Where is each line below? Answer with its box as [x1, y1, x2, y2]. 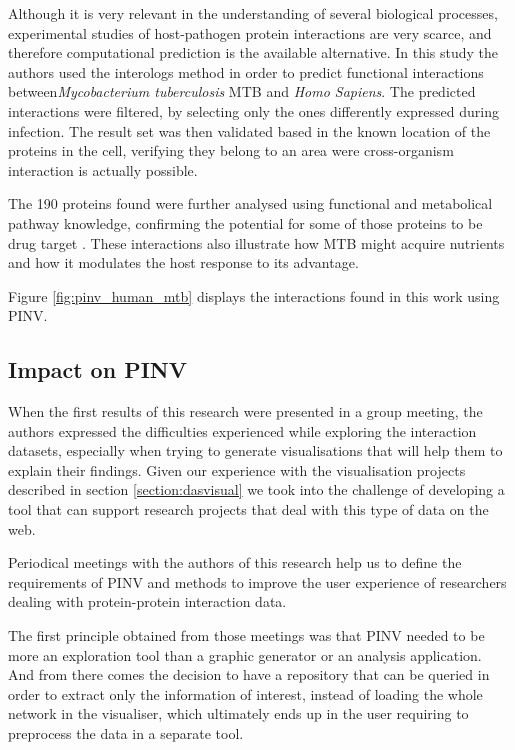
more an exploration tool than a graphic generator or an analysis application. [8, 644, 482, 665]
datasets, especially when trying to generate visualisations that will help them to [8, 440, 503, 461]
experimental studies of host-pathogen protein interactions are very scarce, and [8, 22, 492, 43]
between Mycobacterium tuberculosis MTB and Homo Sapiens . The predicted [8, 81, 476, 102]
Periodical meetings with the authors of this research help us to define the [8, 552, 462, 573]
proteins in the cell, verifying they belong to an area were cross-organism [8, 140, 454, 161]
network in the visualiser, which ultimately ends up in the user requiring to [8, 703, 469, 724]
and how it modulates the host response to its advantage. [8, 252, 359, 273]
